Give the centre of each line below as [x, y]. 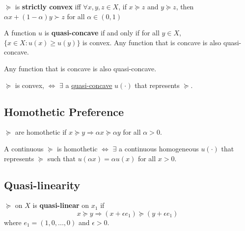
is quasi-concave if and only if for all [102, 33]
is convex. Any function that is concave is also [152, 42]
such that [61, 158]
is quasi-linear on [61, 205]
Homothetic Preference [64, 111]
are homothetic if [41, 132]
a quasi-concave [89, 85]
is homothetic [77, 148]
